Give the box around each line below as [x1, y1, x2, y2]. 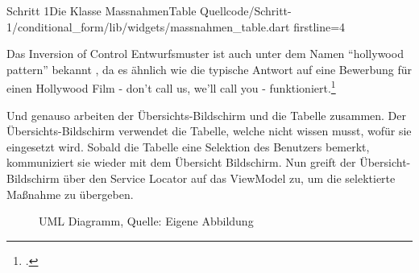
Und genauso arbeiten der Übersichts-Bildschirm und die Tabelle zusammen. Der [6, 106, 407, 123]
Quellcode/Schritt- [200, 2, 292, 19]
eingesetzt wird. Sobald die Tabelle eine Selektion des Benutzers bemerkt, [6, 138, 370, 155]
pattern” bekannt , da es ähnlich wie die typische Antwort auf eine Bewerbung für [6, 60, 412, 77]
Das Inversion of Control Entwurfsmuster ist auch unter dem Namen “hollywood [6, 45, 404, 62]
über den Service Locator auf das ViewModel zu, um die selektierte [63, 170, 396, 186]
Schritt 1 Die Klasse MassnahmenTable [6, 2, 197, 19]
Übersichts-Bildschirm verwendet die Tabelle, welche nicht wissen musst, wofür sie [6, 122, 412, 139]
